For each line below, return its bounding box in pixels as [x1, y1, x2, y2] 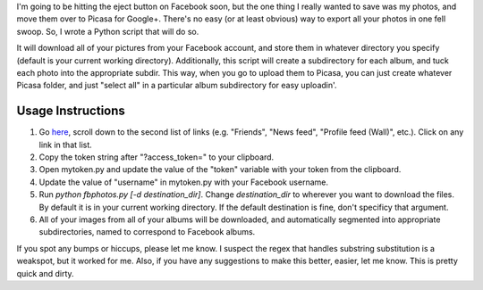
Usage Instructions [16, 104, 125, 119]
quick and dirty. [16, 268, 75, 278]
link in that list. [38, 139, 93, 150]
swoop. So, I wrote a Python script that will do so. [16, 26, 199, 37]
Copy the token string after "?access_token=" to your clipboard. [38, 152, 275, 162]
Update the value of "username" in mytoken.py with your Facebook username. [38, 177, 328, 187]
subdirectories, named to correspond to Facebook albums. [38, 227, 256, 237]
